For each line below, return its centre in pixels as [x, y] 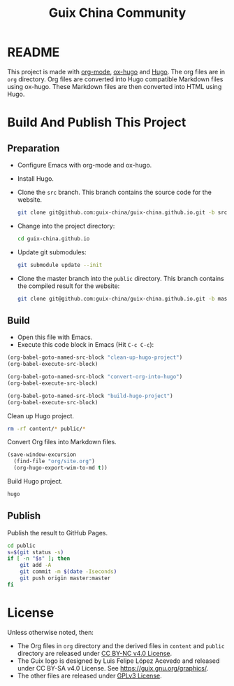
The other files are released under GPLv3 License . [89, 675]
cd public [22, 546]
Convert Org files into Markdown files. [62, 442]
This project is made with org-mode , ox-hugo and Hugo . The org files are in [116, 71]
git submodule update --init [60, 265]
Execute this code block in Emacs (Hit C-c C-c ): [86, 345]
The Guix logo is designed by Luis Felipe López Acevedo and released [118, 661]
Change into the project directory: [66, 226]
